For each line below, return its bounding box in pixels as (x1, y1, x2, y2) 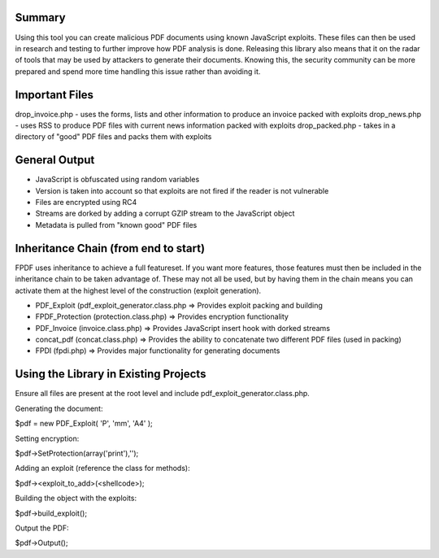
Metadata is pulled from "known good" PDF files (35, 220, 198, 229)
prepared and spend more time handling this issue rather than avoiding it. (15, 66, 261, 76)
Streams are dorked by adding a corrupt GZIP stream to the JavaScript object (35, 208, 295, 219)
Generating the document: (15, 403, 103, 413)
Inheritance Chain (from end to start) (15, 241, 206, 255)
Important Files (15, 88, 93, 102)
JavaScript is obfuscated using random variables (35, 175, 200, 185)
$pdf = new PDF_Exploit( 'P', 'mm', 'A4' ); (15, 419, 154, 429)
